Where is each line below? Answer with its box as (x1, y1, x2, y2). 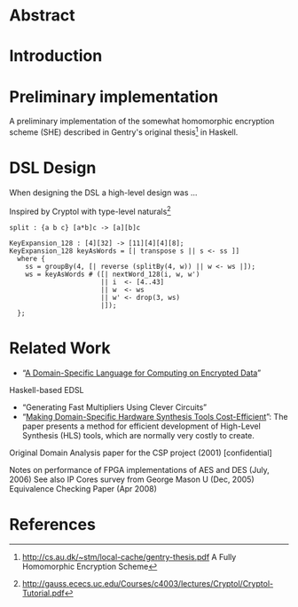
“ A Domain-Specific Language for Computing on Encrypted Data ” (21, 367, 262, 378)
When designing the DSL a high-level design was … (9, 187, 198, 198)
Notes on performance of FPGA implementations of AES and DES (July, (9, 464, 270, 475)
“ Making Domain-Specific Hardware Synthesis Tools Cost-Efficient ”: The (21, 411, 288, 422)
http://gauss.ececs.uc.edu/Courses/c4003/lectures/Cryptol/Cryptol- (21, 579, 273, 589)
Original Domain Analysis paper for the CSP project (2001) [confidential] (9, 447, 272, 458)
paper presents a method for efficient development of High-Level (21, 421, 262, 431)
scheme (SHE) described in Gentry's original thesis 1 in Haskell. (9, 125, 239, 138)
